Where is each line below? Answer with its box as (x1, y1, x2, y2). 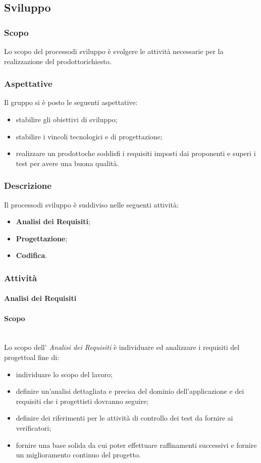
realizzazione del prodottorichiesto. (4, 56, 112, 66)
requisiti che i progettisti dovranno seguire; (16, 395, 149, 406)
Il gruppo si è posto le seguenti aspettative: (4, 97, 138, 108)
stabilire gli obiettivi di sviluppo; (16, 114, 118, 124)
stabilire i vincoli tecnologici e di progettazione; (16, 131, 163, 141)
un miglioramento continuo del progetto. (16, 449, 141, 460)
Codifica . (16, 250, 47, 261)
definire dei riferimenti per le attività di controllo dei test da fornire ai (16, 413, 233, 423)
